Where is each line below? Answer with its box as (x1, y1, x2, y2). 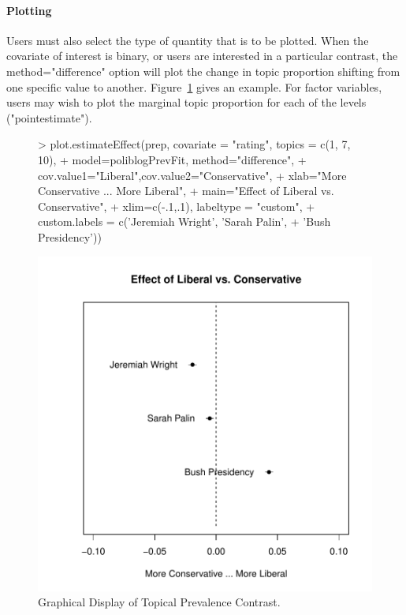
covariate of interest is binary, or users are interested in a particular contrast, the (6, 47, 398, 64)
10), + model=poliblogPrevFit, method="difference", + (38, 151, 307, 167)
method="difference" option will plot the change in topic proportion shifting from (6, 62, 400, 79)
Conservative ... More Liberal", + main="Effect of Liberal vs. (38, 182, 334, 199)
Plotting (6, 2, 52, 18)
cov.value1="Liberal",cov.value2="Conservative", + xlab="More (38, 167, 347, 183)
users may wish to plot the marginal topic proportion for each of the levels (6, 94, 367, 111)
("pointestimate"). (6, 109, 92, 126)
